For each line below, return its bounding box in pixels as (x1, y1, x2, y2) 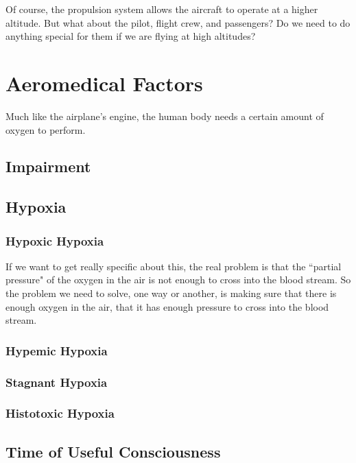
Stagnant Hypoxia (5, 373, 108, 390)
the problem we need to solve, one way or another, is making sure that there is (5, 286, 337, 300)
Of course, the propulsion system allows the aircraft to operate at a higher (5, 2, 318, 16)
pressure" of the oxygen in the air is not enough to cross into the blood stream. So (5, 272, 351, 287)
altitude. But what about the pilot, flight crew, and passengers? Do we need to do (5, 15, 351, 29)
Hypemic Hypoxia (5, 342, 108, 359)
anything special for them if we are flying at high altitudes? (5, 29, 256, 43)
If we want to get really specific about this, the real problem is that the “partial (5, 259, 342, 273)
